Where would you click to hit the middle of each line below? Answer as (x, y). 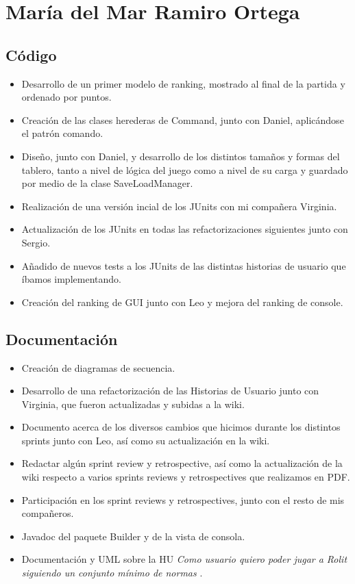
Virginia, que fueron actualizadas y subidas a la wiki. (133, 404)
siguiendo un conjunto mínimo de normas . (112, 573)
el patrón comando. (62, 133)
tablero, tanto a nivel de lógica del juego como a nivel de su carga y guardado (185, 169)
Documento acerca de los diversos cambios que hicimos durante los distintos (181, 427)
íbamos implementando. (71, 279)
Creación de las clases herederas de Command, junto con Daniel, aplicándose (183, 119)
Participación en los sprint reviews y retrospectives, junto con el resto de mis (183, 499)
